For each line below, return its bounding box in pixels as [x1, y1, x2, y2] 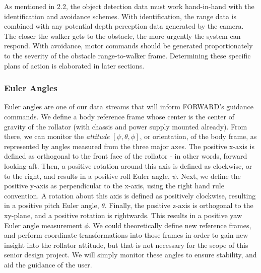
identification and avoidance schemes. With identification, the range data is [4, 11, 237, 21]
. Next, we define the [176, 170, 241, 181]
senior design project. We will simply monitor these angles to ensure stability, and [4, 249, 257, 260]
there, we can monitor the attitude [4, 131, 110, 142]
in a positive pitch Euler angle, [4, 200, 99, 211]
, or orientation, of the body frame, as [140, 131, 257, 142]
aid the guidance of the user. [4, 259, 92, 269]
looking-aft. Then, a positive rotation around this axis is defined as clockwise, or [4, 160, 252, 171]
